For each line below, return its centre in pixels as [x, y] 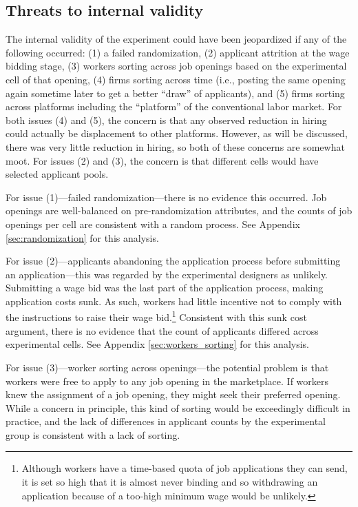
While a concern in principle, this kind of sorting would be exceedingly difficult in [178, 407]
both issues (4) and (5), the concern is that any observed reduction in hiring [166, 120]
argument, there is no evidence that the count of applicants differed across [162, 330]
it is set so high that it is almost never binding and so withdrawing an [170, 482]
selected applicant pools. [57, 174]
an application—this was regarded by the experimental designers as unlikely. [167, 274]
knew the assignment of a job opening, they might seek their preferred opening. [173, 394]
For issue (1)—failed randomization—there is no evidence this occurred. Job [166, 197]
